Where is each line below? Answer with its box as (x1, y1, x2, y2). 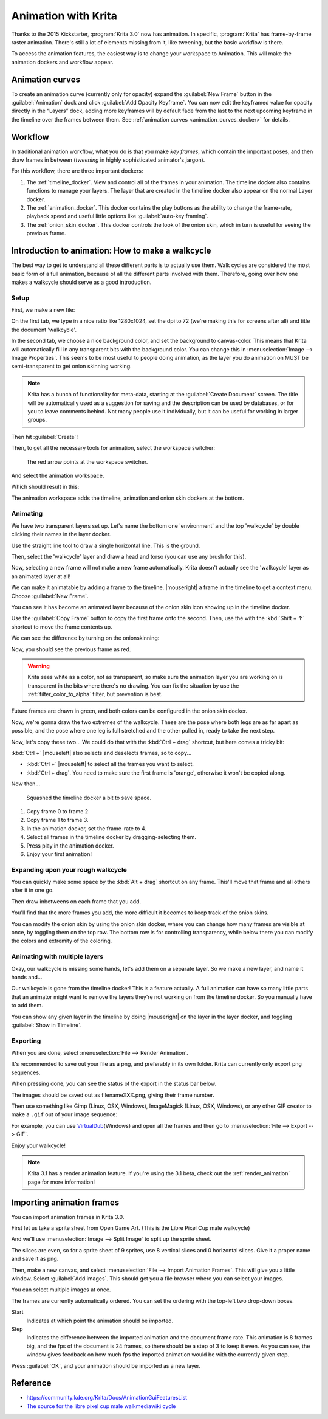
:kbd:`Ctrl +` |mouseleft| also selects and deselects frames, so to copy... (11, 750, 192, 757)
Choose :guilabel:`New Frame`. (11, 592, 89, 599)
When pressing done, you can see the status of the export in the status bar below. (11, 1080, 217, 1088)
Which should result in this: (11, 483, 80, 491)
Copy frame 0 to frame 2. (26, 807, 91, 815)
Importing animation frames (11, 1197, 120, 1207)
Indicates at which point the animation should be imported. (26, 1317, 174, 1324)
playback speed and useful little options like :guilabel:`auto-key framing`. (26, 213, 209, 220)
